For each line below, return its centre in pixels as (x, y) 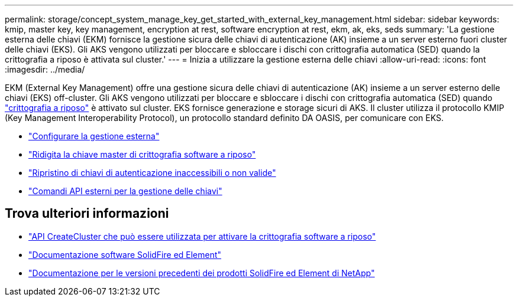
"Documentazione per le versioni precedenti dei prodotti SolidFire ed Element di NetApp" (202, 273)
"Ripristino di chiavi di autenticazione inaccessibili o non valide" (152, 173)
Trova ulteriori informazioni (87, 214)
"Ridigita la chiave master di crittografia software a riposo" (142, 154)
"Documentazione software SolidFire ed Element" (125, 254)
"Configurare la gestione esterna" (94, 136)
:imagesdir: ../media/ (45, 69)
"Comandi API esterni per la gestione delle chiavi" (125, 191)
